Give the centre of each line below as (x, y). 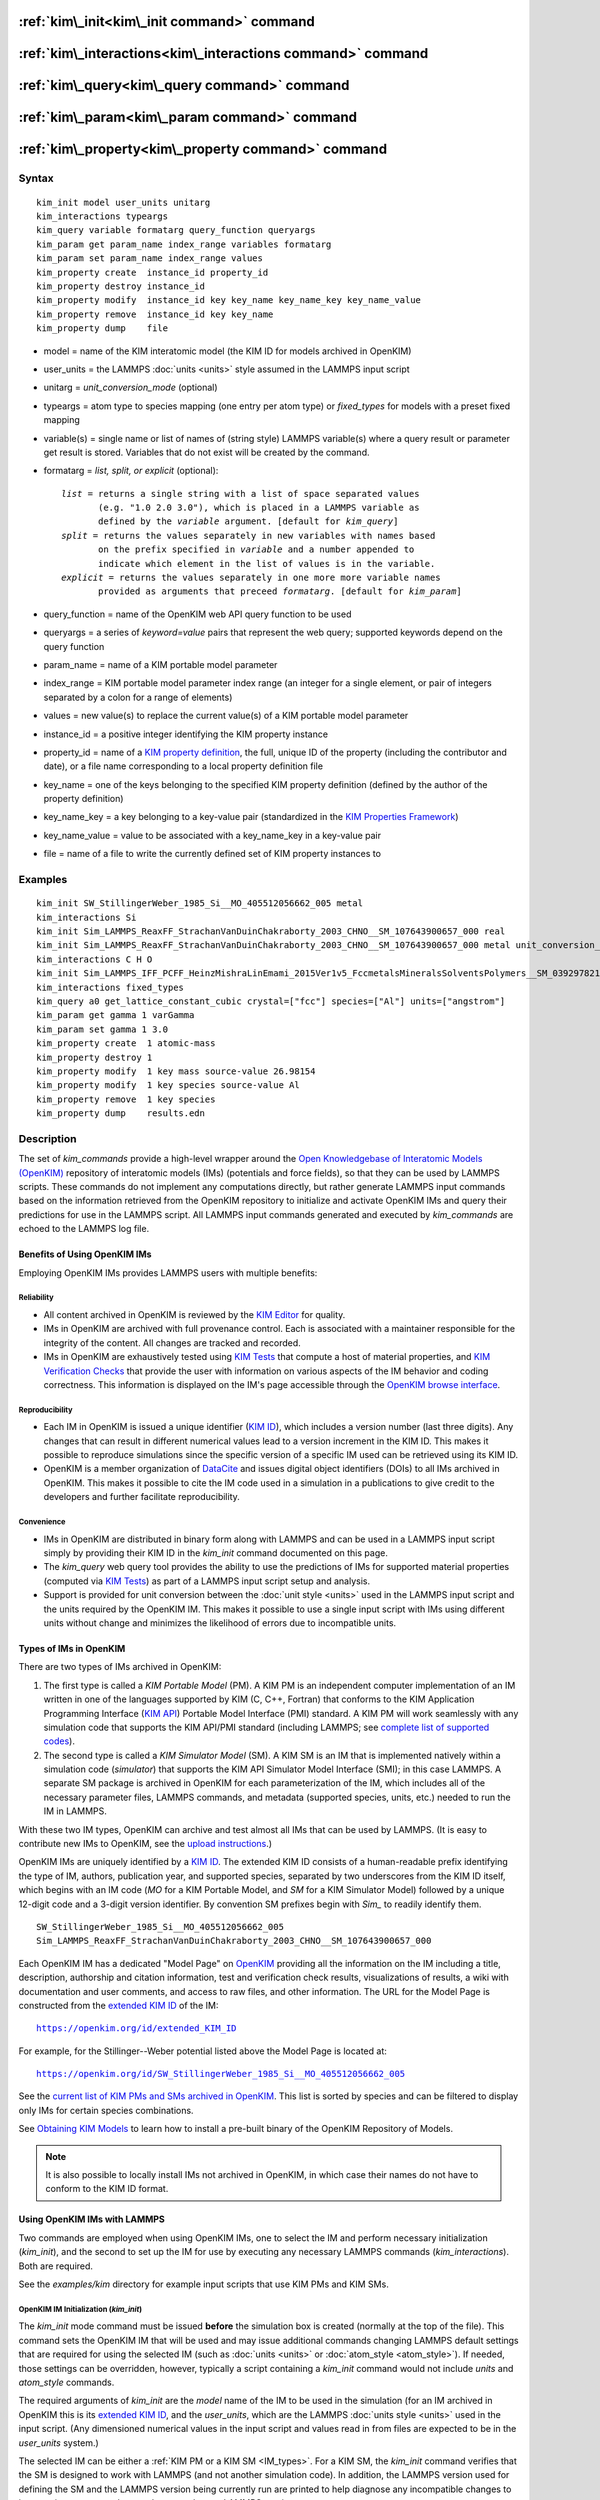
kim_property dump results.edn (120, 1113)
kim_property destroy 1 (94, 1057)
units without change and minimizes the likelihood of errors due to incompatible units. (220, 1622)
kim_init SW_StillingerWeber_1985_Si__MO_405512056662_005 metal (200, 903)
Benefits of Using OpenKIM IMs (85, 1254)
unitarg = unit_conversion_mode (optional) (131, 387)
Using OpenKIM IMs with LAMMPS (91, 2219)
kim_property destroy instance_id (120, 286)
